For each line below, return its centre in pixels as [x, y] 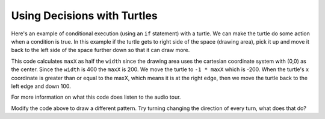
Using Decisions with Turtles [84, 16]
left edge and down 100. [41, 86]
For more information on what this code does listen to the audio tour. [96, 97]
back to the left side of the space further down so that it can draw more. [101, 50]
